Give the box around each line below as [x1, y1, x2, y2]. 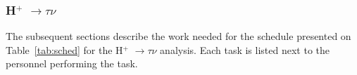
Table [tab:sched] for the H [6, 42, 123, 57]
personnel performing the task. [6, 56, 138, 71]
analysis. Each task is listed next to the [160, 42, 330, 57]
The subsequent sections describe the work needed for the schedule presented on [6, 29, 351, 43]
